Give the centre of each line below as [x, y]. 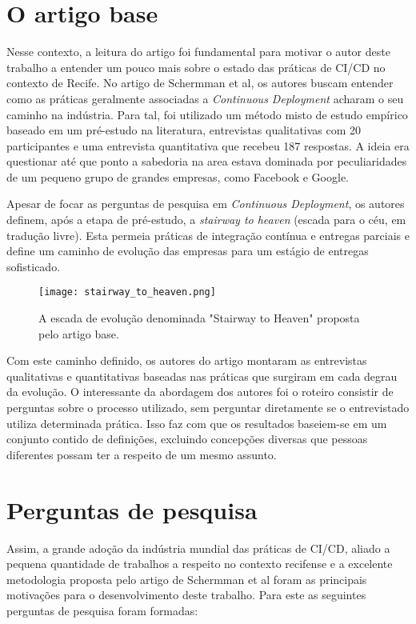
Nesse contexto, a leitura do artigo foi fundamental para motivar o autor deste [198, 52]
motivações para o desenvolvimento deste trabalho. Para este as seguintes [186, 595]
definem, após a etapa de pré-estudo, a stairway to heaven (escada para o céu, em [206, 220]
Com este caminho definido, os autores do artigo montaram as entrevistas [187, 360]
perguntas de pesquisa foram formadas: [102, 610]
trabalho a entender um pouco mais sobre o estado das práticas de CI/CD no [196, 67]
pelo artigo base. [79, 333]
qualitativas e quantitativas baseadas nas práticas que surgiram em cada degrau [202, 376]
